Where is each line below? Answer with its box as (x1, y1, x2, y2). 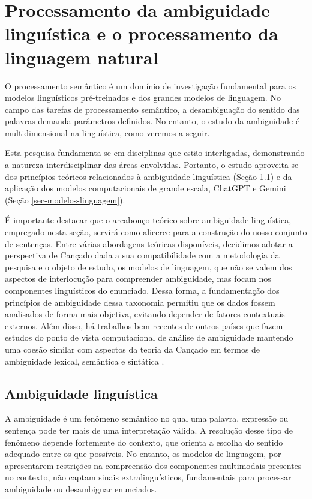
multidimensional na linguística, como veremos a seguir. (5, 126, 210, 139)
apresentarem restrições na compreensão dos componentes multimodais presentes (5, 459, 302, 471)
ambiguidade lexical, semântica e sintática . (5, 354, 164, 367)
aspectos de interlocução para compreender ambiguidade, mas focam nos (5, 272, 271, 285)
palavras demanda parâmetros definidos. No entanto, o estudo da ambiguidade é (5, 115, 300, 127)
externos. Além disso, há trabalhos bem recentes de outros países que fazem (5, 319, 283, 332)
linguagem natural (5, 44, 158, 69)
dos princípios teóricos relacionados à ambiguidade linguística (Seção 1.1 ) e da (5, 170, 292, 182)
